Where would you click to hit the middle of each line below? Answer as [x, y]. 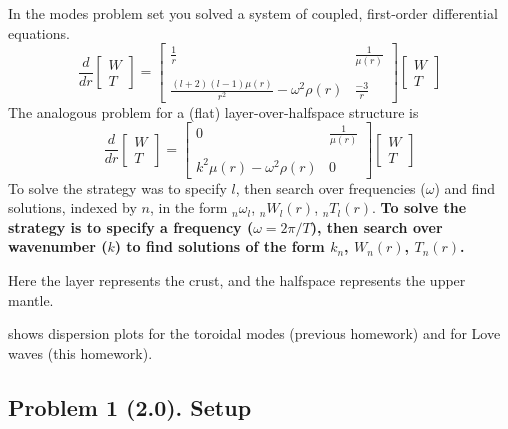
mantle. [31, 299]
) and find [465, 187]
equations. [39, 32]
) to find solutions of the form [219, 246]
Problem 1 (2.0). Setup [130, 406]
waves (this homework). [80, 352]
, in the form [188, 207]
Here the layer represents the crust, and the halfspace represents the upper [237, 279]
